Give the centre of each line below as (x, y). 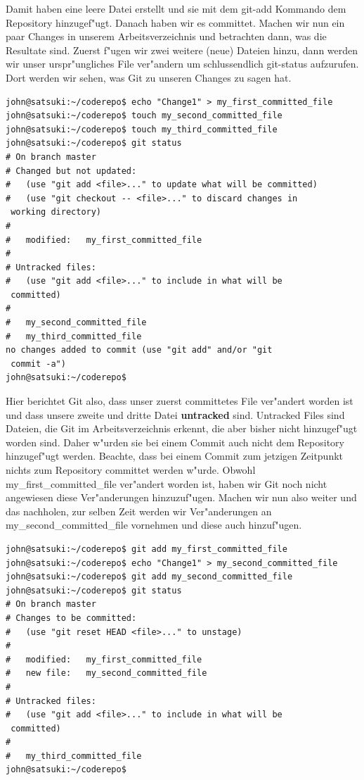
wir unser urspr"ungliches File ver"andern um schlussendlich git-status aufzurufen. (182, 64)
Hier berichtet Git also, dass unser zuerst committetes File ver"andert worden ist (180, 401)
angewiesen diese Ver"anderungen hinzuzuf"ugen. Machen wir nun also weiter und (181, 497)
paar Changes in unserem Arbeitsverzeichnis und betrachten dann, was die (166, 36)
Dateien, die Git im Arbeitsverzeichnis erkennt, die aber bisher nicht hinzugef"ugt (182, 428)
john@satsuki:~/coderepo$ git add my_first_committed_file (147, 549)
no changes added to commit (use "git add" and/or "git (139, 350)
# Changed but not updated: (71, 171)
